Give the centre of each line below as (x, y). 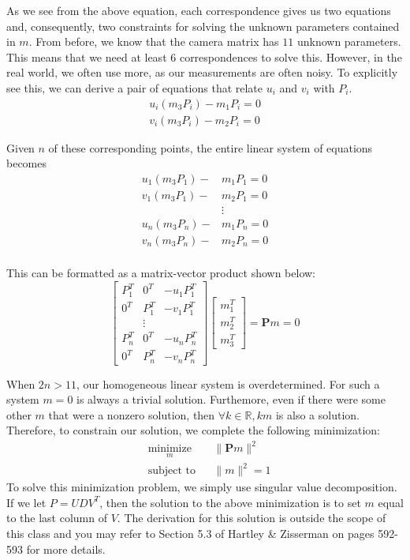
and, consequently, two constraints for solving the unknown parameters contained (203, 26)
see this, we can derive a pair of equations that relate (135, 87)
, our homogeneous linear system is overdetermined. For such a (228, 383)
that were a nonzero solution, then (132, 414)
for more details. (66, 549)
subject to (171, 471)
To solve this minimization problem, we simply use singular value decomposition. (202, 487)
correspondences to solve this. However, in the (291, 56)
